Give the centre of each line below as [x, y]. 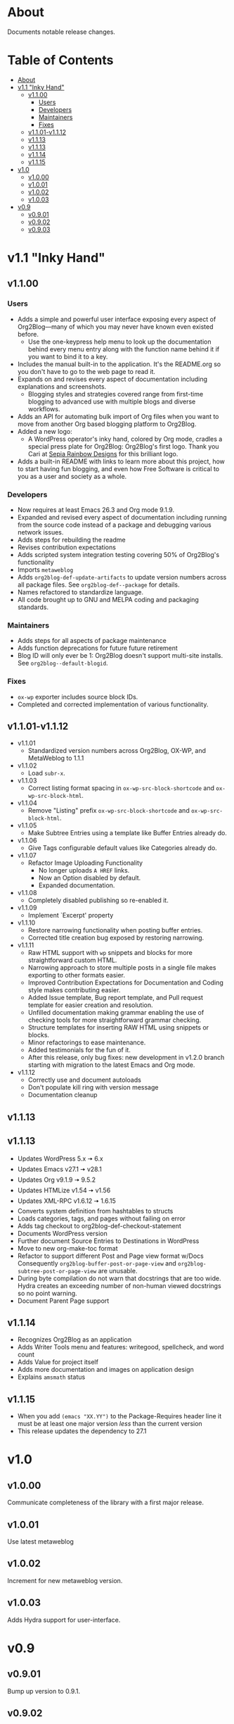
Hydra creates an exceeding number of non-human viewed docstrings [119, 1285]
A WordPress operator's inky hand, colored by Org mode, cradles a [125, 439]
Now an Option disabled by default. [90, 878]
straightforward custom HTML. [72, 960]
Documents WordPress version [62, 1233]
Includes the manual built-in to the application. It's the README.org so [119, 364]
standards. [33, 607]
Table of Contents [60, 60]
